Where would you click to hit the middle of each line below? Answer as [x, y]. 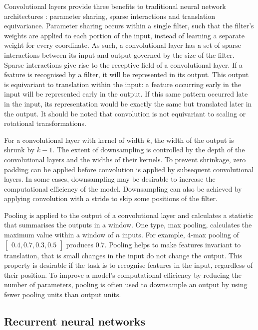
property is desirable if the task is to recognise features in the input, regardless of [129, 265]
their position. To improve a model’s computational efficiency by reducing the [123, 275]
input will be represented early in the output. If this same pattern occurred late [126, 94]
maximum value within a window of [59, 235]
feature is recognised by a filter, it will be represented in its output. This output [127, 74]
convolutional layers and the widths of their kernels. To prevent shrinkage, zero [125, 159]
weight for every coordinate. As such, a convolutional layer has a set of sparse [123, 45]
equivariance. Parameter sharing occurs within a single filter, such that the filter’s [129, 26]
